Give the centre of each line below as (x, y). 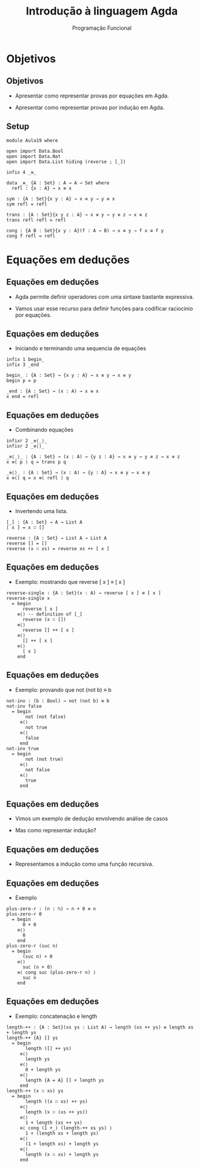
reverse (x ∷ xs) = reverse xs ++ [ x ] (58, 549)
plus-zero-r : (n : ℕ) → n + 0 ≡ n (51, 909)
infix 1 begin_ (25, 360)
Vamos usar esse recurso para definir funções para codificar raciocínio (104, 308)
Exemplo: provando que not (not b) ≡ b (63, 689)
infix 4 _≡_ (21, 172)
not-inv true (23, 748)
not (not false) (46, 717)
